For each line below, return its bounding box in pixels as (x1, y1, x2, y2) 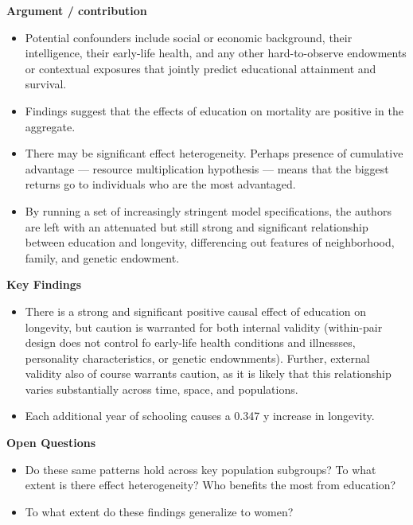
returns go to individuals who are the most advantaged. (25, 176, 296, 192)
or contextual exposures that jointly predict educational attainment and (25, 60, 376, 76)
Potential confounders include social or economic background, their (25, 29, 353, 45)
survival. (25, 76, 67, 92)
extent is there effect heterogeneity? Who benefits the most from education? (25, 476, 396, 493)
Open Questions (6, 434, 96, 451)
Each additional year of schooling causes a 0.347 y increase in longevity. (25, 407, 375, 424)
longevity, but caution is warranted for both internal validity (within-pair (25, 318, 383, 335)
